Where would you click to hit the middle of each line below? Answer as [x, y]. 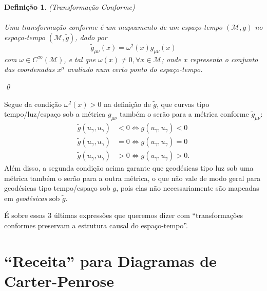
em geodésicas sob [32, 198]
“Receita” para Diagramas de [110, 260]
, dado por [91, 37]
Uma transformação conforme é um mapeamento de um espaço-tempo [113, 27]
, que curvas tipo [183, 104]
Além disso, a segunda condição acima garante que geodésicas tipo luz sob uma [129, 168]
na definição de [127, 104]
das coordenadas [30, 69]
